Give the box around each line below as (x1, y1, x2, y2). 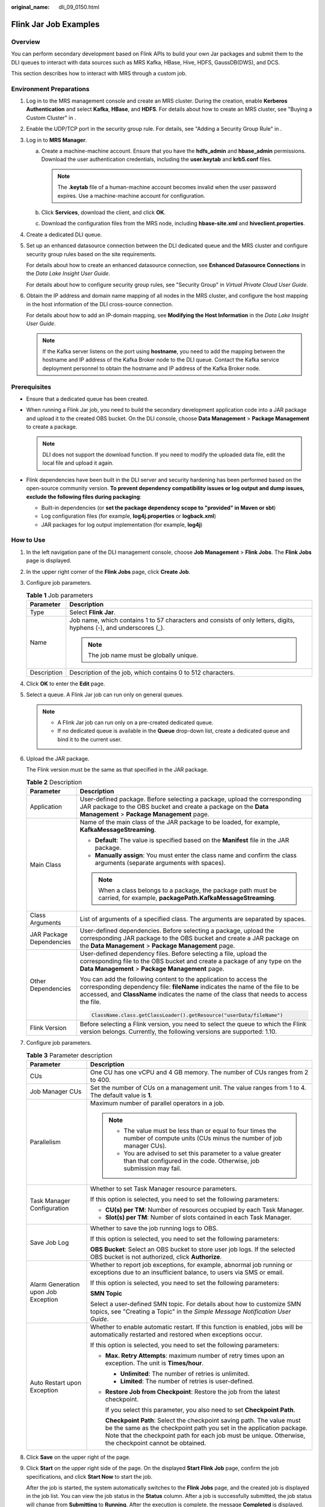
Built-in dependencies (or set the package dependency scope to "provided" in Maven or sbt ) (41, 504, 276, 511)
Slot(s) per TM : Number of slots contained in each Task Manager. (105, 1213, 292, 1221)
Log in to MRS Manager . (26, 136, 87, 143)
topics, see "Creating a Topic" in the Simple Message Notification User (90, 1307, 291, 1315)
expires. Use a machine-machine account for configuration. (57, 192, 206, 199)
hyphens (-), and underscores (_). (69, 623, 165, 632)
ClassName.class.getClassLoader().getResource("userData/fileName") (91, 1012, 283, 1019)
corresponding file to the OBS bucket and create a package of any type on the (79, 957, 302, 966)
